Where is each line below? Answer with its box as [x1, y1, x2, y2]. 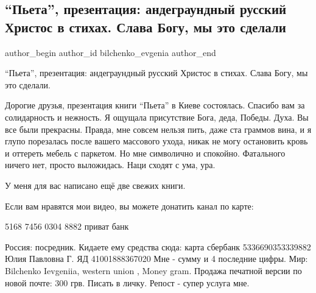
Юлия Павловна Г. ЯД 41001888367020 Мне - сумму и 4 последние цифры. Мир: [5, 252, 308, 265]
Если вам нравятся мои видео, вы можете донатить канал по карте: [5, 199, 254, 212]
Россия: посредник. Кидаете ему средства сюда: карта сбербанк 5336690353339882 [5, 240, 311, 253]
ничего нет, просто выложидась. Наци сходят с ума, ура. [5, 158, 216, 171]
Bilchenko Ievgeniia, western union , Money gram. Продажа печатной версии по [5, 264, 302, 277]
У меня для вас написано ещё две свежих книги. [5, 178, 186, 191]
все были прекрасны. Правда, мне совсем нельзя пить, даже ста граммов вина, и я [5, 122, 312, 135]
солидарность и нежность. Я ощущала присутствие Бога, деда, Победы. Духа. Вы [5, 110, 309, 123]
